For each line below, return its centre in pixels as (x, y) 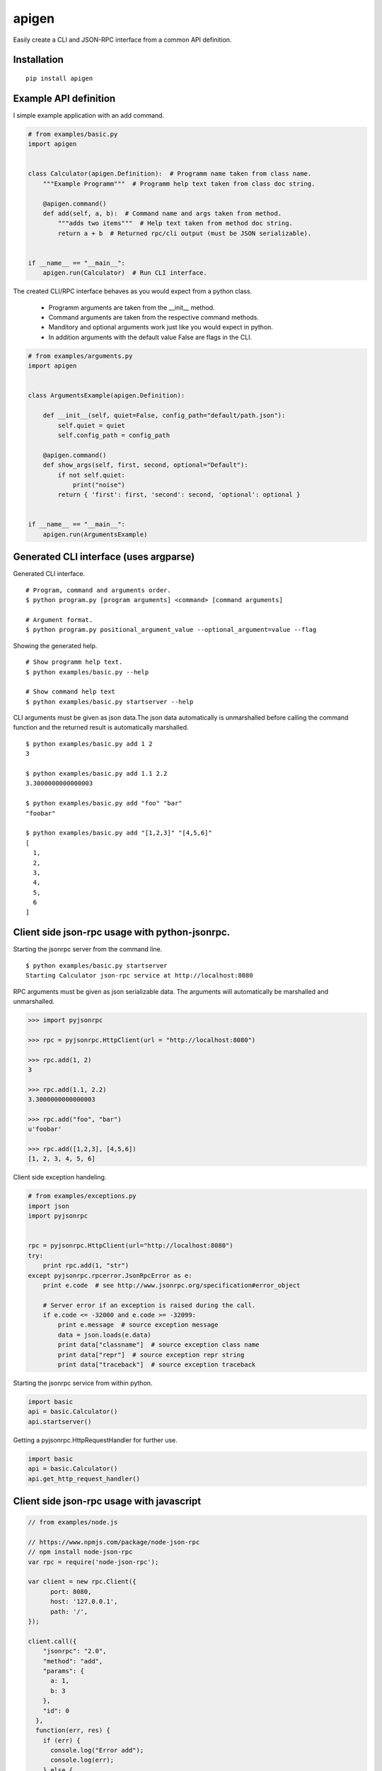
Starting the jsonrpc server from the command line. (88, 949)
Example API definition (64, 98)
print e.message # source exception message (138, 1325)
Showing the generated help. (55, 645)
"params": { (64, 1671)
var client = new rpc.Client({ (82, 1582)
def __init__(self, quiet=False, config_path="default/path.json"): (164, 415)
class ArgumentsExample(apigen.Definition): (106, 396)
